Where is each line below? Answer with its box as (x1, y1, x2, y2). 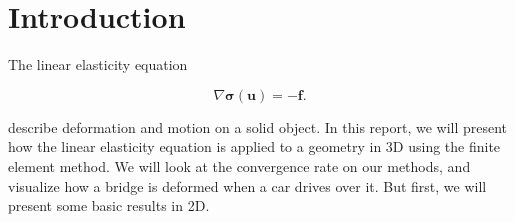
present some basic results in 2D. (8, 195, 210, 216)
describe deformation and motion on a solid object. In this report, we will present (8, 116, 508, 137)
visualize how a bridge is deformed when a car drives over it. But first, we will (8, 175, 487, 196)
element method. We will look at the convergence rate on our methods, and (8, 155, 471, 176)
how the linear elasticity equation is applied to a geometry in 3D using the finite (8, 136, 501, 157)
